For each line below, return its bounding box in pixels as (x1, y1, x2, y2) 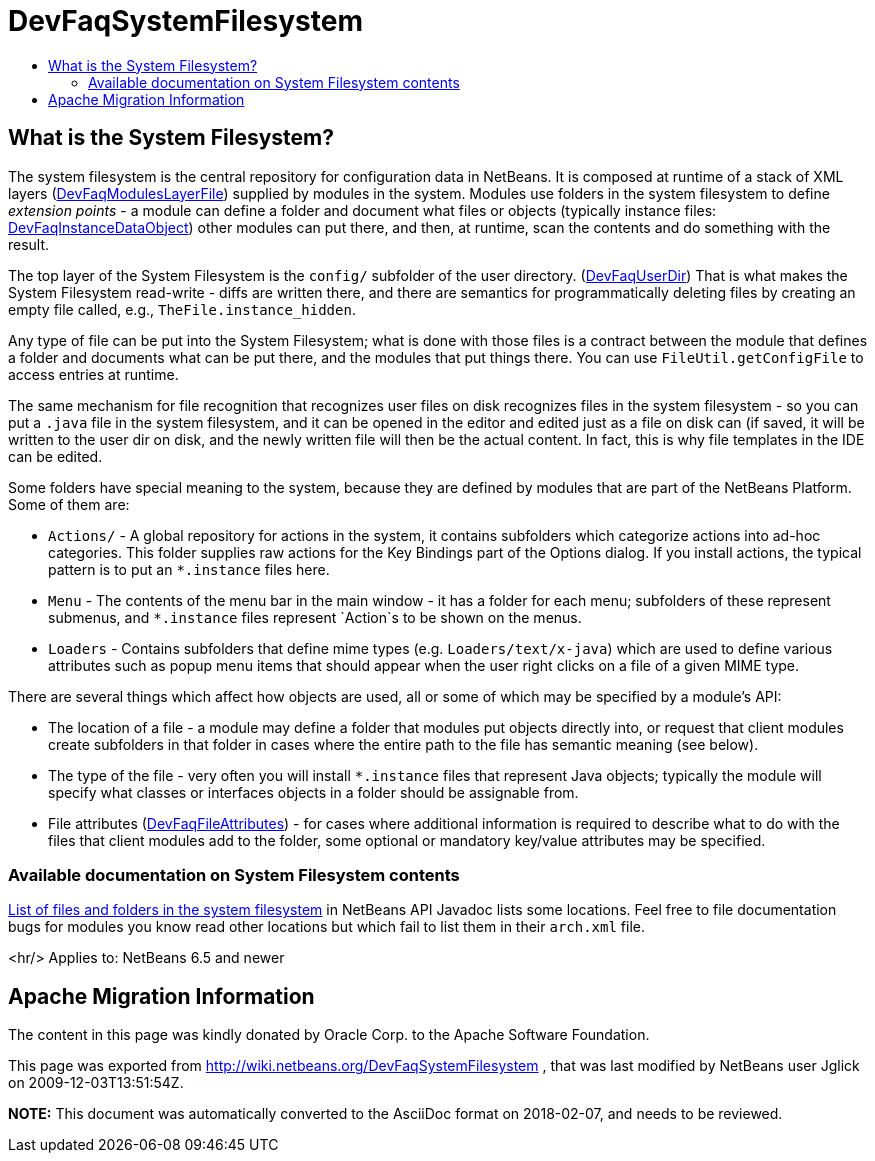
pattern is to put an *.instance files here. (48, 560, 330, 578)
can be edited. (8, 447, 103, 465)
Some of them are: (8, 495, 130, 513)
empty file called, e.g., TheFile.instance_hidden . (8, 300, 356, 318)
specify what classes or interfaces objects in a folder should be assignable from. (48, 783, 579, 801)
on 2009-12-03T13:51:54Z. (8, 1074, 184, 1092)
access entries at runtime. (8, 365, 179, 383)
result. (8, 235, 50, 253)
